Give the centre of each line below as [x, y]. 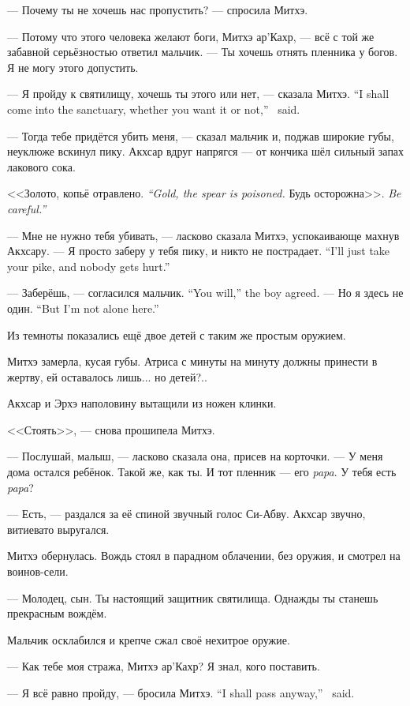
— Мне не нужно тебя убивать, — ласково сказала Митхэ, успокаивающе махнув [203, 235]
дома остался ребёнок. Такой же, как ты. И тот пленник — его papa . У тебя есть [202, 472]
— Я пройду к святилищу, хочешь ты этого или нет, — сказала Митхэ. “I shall [198, 94]
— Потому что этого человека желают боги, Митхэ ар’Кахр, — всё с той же [191, 36]
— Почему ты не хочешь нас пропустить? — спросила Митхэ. [158, 9]
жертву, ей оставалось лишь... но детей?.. [107, 376]
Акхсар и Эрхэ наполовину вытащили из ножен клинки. [142, 403]
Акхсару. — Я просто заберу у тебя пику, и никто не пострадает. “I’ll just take [199, 251]
